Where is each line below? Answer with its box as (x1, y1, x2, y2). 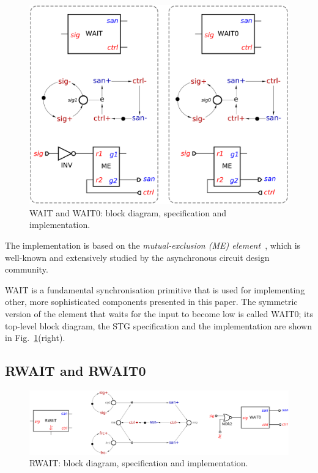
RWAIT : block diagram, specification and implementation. (29, 457, 248, 469)
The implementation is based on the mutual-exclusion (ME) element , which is (5, 239, 301, 252)
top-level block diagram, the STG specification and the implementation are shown (5, 319, 312, 332)
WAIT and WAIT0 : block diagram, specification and (29, 206, 227, 219)
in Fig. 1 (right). (5, 331, 65, 344)
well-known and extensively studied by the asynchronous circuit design (5, 251, 270, 263)
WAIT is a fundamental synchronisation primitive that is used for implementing (5, 283, 305, 296)
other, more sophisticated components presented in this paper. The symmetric (5, 295, 298, 308)
